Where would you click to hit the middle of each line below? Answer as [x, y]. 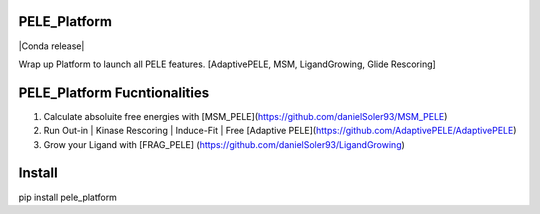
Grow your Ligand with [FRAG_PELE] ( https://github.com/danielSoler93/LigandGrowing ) [224, 144]
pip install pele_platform [67, 197]
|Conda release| [51, 46]
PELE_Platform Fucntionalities [114, 92]
